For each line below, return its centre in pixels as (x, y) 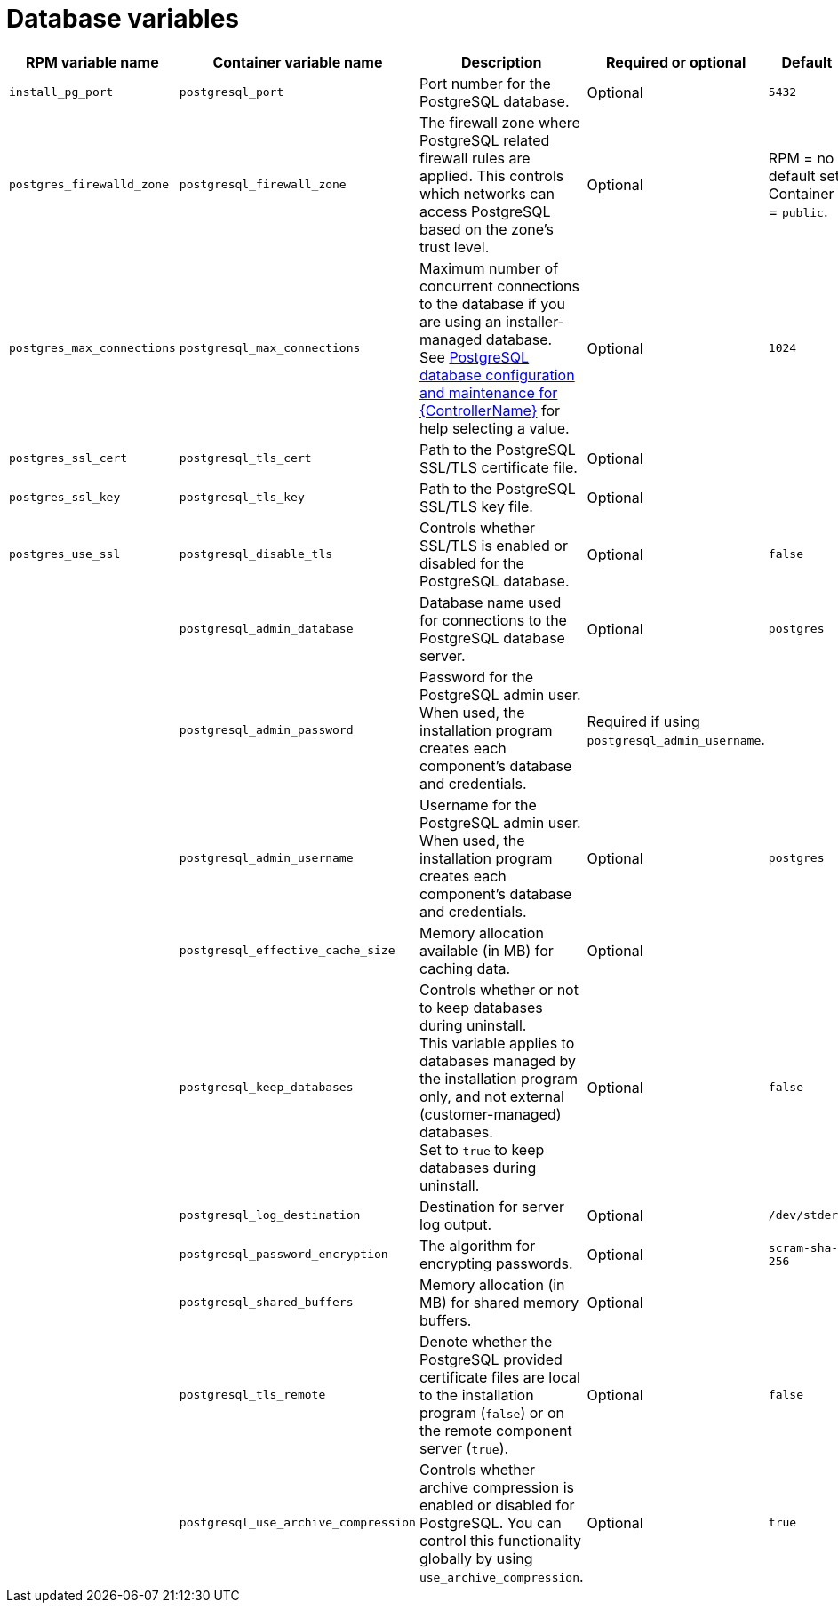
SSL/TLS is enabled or (493, 545)
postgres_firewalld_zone (89, 185)
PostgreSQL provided (491, 1359)
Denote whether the (486, 1341)
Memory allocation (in (492, 1284)
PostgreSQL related (484, 140)
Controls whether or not (499, 989)
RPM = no (801, 158)
